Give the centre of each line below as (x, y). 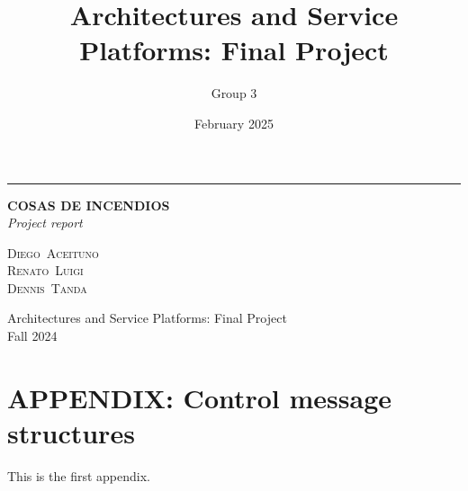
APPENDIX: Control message (200, 397)
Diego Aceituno (53, 252)
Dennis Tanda (47, 287)
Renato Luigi (45, 270)
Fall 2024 (32, 336)
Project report (45, 223)
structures (71, 433)
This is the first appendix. (79, 475)
